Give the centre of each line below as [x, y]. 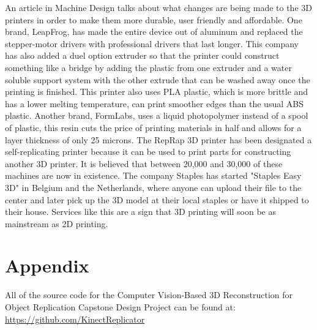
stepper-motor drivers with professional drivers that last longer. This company [152, 43]
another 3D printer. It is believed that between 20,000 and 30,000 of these [144, 163]
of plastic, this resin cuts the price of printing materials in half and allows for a [153, 127]
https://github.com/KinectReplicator [75, 319]
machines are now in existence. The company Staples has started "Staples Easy [153, 175]
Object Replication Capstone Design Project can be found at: [120, 307]
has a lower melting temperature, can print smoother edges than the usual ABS [154, 103]
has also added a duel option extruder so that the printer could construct [142, 55]
